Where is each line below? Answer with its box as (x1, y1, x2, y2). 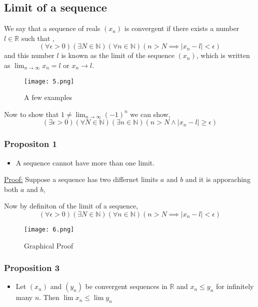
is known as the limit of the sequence (61, 50, 174, 60)
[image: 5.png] (24, 77, 74, 85)
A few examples (24, 92, 72, 102)
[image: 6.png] (24, 226, 74, 233)
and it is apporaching (185, 174, 250, 184)
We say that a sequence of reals (4, 23, 100, 33)
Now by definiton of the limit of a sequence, (4, 200, 138, 211)
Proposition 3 (4, 261, 60, 274)
